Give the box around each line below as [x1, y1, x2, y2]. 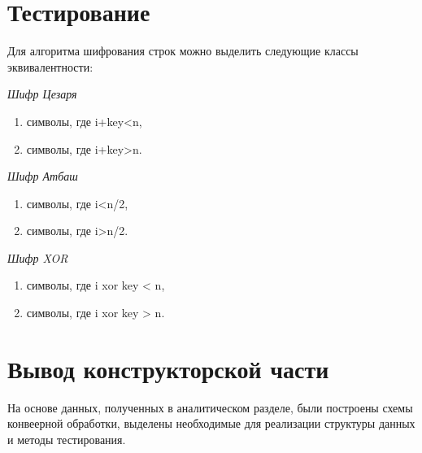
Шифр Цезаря [7, 85, 77, 102]
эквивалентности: [7, 58, 94, 75]
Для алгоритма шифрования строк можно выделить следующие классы [7, 42, 359, 59]
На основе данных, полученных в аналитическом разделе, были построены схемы [7, 399, 413, 416]
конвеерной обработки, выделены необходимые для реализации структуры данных [7, 415, 415, 432]
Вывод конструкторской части [7, 351, 329, 385]
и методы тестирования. [7, 430, 126, 447]
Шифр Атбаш [7, 168, 78, 185]
